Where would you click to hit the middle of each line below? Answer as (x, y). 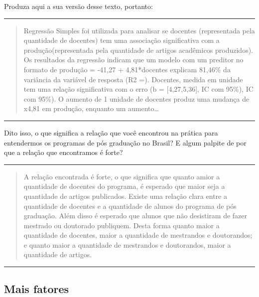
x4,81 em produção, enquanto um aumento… (91, 108)
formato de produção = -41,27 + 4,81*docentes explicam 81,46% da (127, 69)
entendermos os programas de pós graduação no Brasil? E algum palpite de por (125, 142)
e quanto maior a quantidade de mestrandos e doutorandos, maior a (127, 244)
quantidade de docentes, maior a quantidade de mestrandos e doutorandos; (138, 235)
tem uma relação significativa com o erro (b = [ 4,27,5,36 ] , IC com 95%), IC (138, 89)
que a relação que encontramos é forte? (64, 152)
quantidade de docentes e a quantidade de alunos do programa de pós (130, 206)
